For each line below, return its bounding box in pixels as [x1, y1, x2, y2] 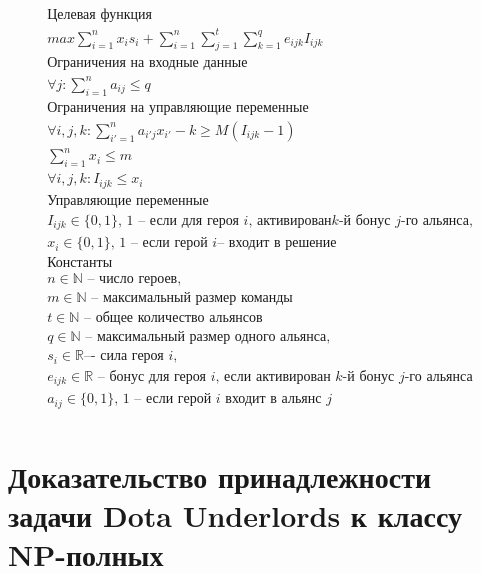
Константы [47, 256, 113, 271]
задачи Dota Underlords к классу [8, 495, 463, 536]
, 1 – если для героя [118, 213, 239, 228]
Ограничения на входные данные [47, 56, 248, 71]
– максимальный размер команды [91, 291, 293, 306]
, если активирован [215, 369, 331, 384]
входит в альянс [225, 392, 322, 407]
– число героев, [87, 272, 182, 287]
